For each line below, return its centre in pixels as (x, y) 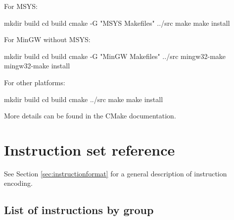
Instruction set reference (90, 149)
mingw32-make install (37, 66)
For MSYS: (21, 6)
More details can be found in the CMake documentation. (90, 116)
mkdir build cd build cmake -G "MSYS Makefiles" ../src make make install (117, 23)
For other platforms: (35, 82)
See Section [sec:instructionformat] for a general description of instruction (116, 173)
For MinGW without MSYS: (47, 39)
